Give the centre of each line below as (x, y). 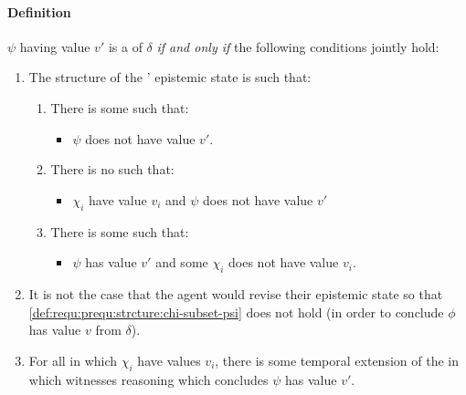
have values (169, 360)
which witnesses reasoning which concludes (148, 379)
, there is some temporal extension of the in (337, 360)
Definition (39, 11)
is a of (125, 46)
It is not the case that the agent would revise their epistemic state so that (236, 293)
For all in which (73, 360)
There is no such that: (112, 169)
